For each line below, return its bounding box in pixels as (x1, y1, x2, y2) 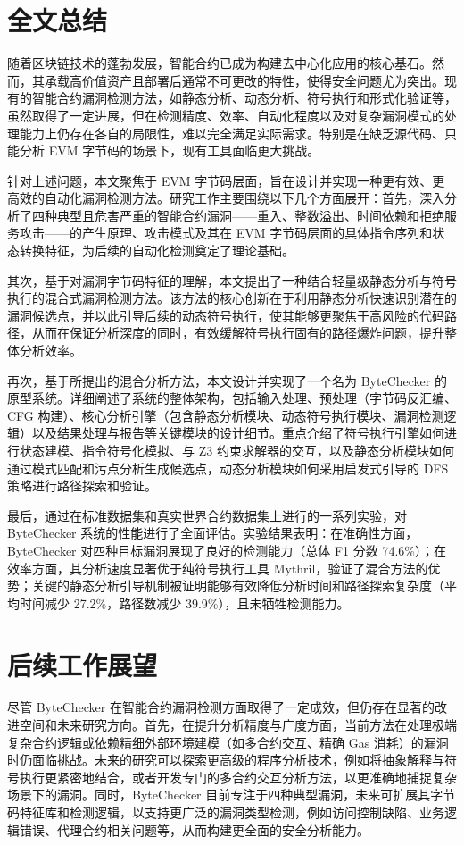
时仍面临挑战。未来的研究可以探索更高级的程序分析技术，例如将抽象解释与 (7, 750, 444, 769)
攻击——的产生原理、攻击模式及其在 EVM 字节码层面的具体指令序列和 (19, 223, 433, 242)
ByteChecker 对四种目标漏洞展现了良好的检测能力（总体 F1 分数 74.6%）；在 (7, 540, 446, 559)
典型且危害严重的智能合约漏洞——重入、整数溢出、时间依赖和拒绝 (56, 205, 444, 224)
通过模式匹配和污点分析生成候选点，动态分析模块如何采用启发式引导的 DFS (7, 458, 449, 477)
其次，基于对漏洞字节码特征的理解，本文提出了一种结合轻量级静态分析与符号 (7, 271, 457, 289)
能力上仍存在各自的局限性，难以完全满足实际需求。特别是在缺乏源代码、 (19, 123, 444, 142)
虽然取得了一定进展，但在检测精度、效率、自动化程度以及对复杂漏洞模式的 (7, 105, 444, 124)
